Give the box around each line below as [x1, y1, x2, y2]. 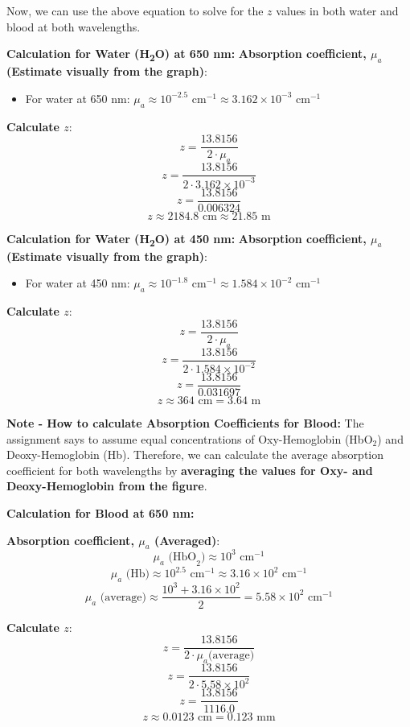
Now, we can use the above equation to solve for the [6, 2, 264, 19]
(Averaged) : [154, 531, 220, 548]
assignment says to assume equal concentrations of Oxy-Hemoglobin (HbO [6, 430, 373, 447]
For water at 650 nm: [25, 89, 130, 106]
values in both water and [276, 2, 399, 19]
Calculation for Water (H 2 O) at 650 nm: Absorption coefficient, [6, 45, 367, 64]
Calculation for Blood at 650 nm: [6, 505, 195, 522]
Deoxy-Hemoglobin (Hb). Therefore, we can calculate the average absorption [6, 446, 384, 463]
